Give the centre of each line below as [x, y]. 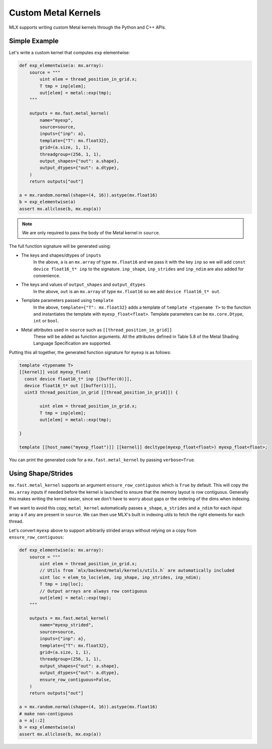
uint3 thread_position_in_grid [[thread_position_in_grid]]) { [101, 393]
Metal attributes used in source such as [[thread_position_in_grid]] [97, 330]
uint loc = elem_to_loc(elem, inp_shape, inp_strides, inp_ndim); [120, 577]
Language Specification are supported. [72, 343]
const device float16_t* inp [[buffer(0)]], [78, 379]
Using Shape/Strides [41, 474]
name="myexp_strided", [67, 625]
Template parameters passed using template [67, 300]
